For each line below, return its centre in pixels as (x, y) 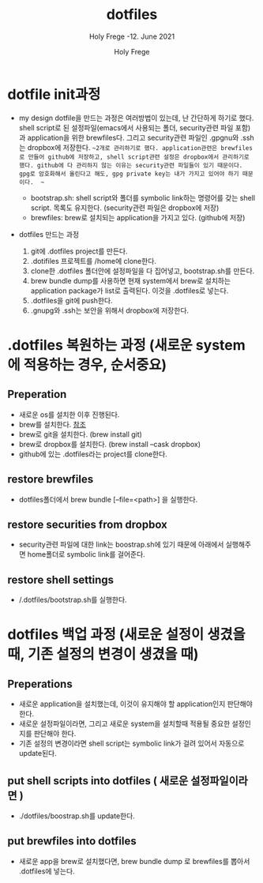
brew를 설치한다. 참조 (52, 424)
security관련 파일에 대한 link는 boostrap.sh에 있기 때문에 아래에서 (121, 545)
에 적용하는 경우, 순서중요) (87, 364)
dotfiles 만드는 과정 (49, 234)
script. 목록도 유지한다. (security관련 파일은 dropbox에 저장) (125, 208)
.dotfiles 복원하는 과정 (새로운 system (126, 345)
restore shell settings (61, 579)
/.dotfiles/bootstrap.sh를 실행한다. (73, 600)
